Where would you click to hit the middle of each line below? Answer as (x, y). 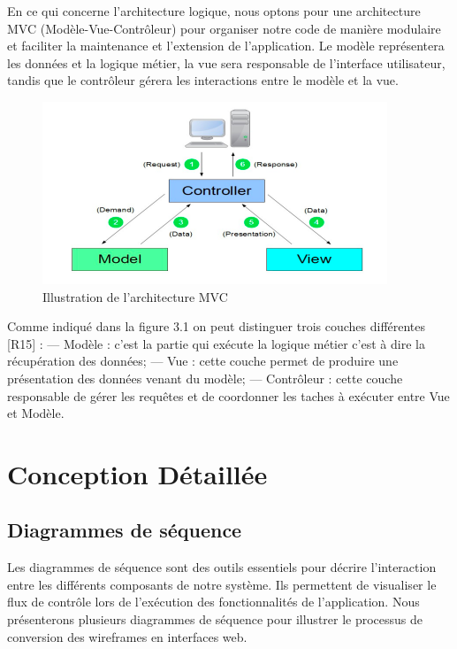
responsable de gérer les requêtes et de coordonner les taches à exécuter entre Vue (228, 395)
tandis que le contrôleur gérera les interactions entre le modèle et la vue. (203, 80)
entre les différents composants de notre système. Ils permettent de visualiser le (222, 584)
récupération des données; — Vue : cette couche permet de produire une (203, 361)
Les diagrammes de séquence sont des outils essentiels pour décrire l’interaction (222, 567)
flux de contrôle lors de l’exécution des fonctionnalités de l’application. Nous (213, 602)
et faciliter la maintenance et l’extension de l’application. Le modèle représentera (226, 46)
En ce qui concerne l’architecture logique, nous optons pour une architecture (214, 11)
